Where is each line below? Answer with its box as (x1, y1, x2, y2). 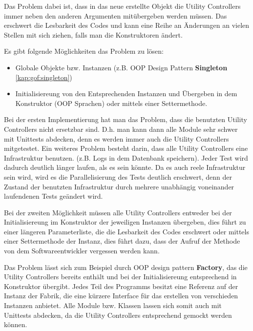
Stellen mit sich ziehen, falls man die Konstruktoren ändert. (4, 29, 183, 40)
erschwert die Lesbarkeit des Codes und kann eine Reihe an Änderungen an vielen (4, 20, 250, 30)
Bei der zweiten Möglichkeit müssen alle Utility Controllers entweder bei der (4, 207, 232, 217)
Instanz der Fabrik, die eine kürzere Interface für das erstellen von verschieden (4, 290, 238, 301)
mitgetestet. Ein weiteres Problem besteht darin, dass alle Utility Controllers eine (4, 143, 248, 153)
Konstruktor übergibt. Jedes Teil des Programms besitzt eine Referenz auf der (4, 281, 238, 291)
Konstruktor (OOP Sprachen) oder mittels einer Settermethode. (15, 98, 208, 108)
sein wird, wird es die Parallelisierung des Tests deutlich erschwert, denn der (4, 171, 232, 182)
